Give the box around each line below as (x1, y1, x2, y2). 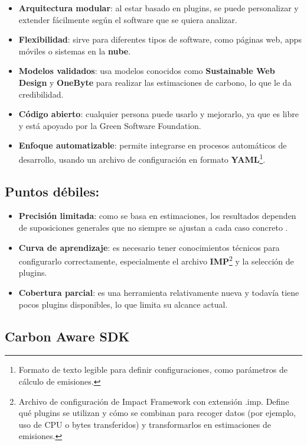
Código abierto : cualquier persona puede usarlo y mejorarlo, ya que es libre (18, 108, 299, 120)
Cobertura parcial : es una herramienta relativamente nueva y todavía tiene (18, 286, 299, 299)
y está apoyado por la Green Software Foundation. (18, 119, 201, 131)
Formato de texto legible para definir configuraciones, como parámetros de (18, 363, 288, 376)
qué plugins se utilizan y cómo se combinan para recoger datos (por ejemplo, (18, 407, 296, 419)
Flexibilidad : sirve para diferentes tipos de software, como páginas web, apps (18, 33, 302, 46)
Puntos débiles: (5, 182, 100, 200)
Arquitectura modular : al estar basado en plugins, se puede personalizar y (18, 2, 299, 14)
